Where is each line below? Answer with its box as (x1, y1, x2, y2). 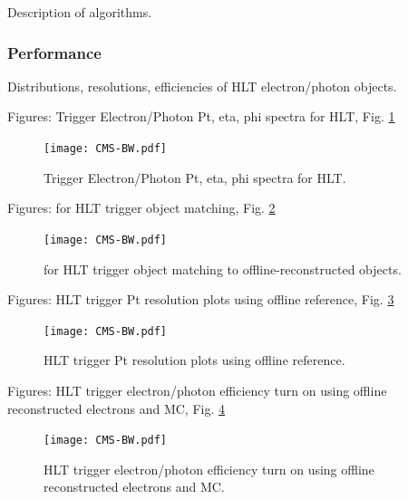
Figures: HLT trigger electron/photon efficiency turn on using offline (7, 380, 387, 399)
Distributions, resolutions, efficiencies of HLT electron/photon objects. (7, 76, 397, 95)
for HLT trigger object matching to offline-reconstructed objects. (44, 259, 402, 278)
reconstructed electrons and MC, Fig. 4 (7, 398, 226, 417)
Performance (7, 41, 102, 63)
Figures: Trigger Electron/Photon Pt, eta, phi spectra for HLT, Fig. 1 (7, 107, 395, 126)
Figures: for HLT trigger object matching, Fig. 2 (7, 198, 276, 217)
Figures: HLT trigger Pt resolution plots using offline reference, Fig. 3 (7, 290, 394, 309)
